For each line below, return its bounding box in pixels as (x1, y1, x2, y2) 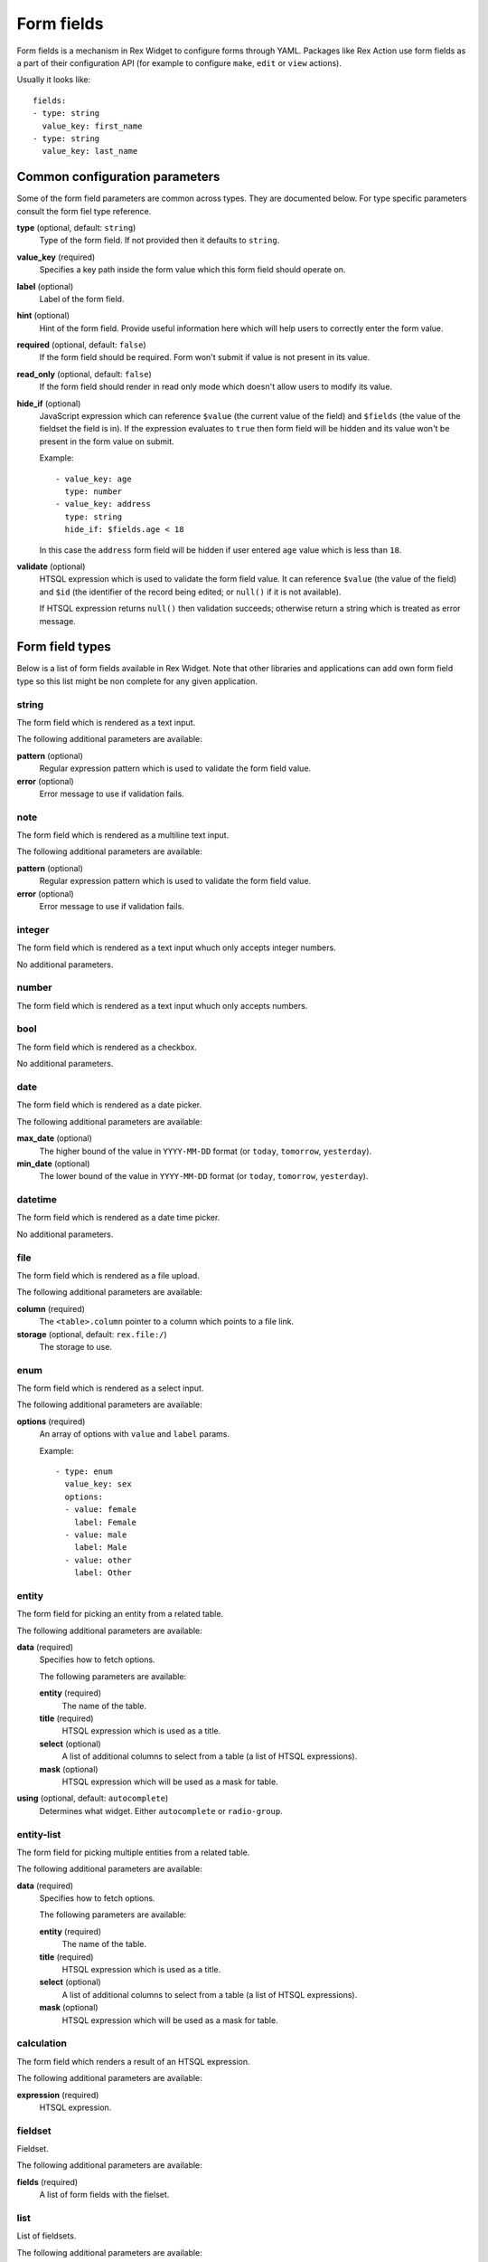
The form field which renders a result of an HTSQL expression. (16, 2056, 250, 2067)
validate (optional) (16, 561, 86, 572)
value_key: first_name (42, 120, 143, 131)
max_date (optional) (16, 1133, 92, 1144)
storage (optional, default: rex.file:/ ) (16, 1328, 167, 1339)
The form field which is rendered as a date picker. (16, 1099, 202, 1110)
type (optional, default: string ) (16, 222, 136, 233)
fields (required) (16, 2176, 79, 2187)
